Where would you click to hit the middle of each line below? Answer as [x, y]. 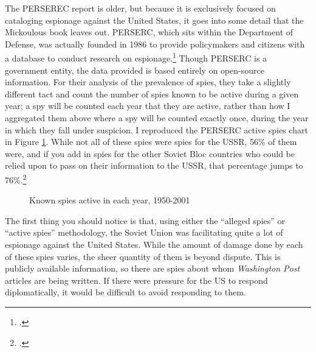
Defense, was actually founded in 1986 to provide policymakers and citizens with [155, 44]
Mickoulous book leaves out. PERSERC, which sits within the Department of [149, 32]
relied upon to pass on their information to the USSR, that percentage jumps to [154, 165]
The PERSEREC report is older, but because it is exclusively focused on [140, 8]
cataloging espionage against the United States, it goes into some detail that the [154, 20]
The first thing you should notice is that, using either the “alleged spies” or [145, 220]
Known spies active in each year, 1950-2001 [110, 200]
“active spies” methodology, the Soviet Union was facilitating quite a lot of [144, 232]
